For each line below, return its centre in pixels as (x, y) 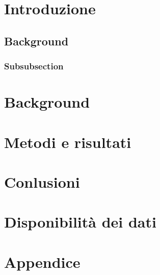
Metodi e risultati (68, 142)
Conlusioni (42, 181)
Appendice (42, 261)
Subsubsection (34, 66)
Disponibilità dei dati (80, 222)
